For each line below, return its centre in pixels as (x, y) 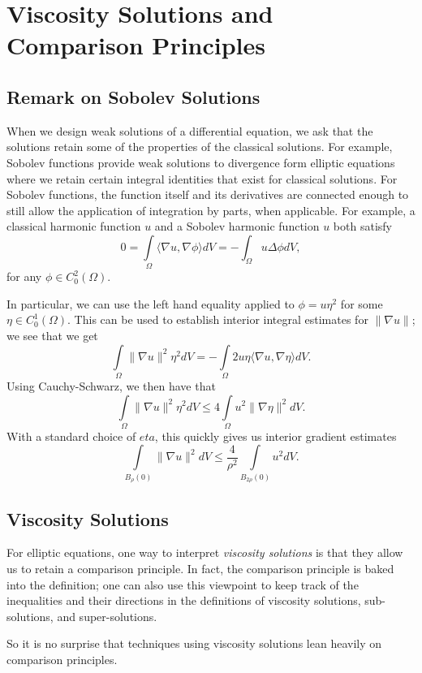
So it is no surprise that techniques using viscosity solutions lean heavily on (194, 643)
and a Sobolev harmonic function (237, 226)
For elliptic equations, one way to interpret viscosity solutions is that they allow (205, 552)
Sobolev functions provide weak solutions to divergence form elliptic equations (201, 162)
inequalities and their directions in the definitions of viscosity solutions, (184, 600)
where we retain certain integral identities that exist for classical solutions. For (202, 178)
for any (24, 276)
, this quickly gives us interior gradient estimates (276, 436)
